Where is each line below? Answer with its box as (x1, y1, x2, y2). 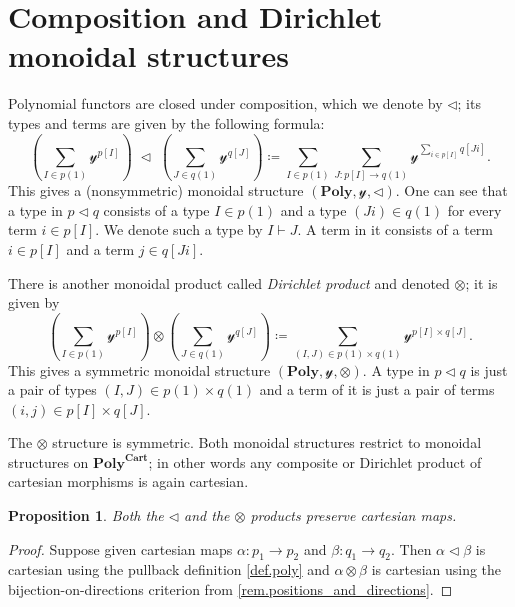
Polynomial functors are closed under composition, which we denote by (8, 93, 443, 114)
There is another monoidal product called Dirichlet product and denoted (8, 272, 450, 293)
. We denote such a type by (95, 219, 263, 240)
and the (184, 505, 230, 526)
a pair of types (8, 379, 97, 400)
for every (447, 199, 502, 220)
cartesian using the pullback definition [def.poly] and (8, 559, 330, 580)
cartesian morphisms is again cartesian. (8, 471, 249, 492)
